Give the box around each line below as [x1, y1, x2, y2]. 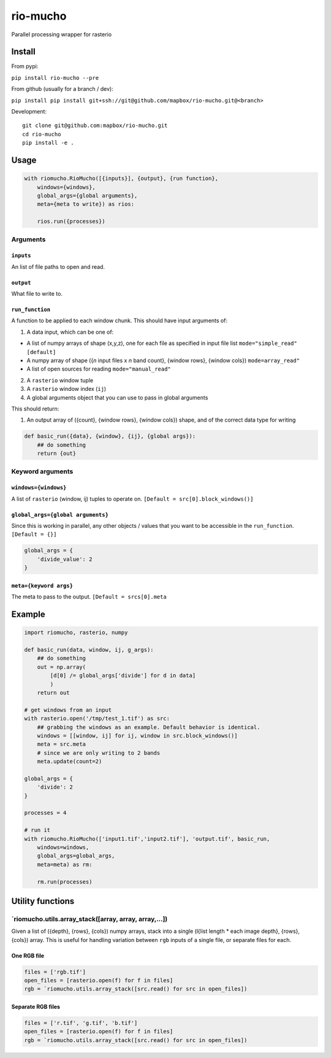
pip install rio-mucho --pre [11, 74, 99, 81]
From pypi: [11, 63, 39, 70]
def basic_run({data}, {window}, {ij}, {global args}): [24, 433, 196, 440]
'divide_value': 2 [37, 555, 93, 563]
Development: [11, 108, 47, 115]
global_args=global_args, [37, 852, 115, 859]
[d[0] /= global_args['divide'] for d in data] [50, 672, 196, 679]
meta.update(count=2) [37, 758, 102, 765]
